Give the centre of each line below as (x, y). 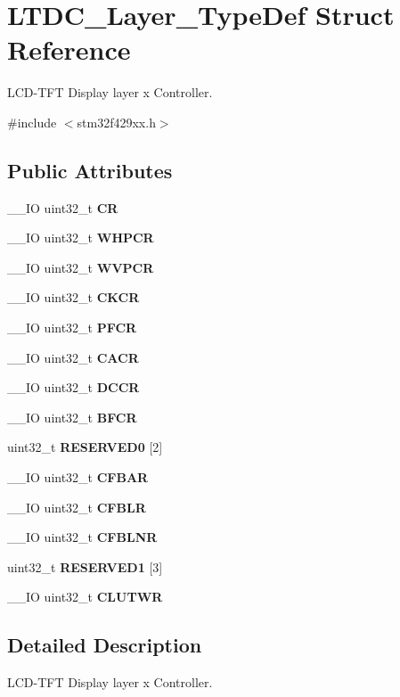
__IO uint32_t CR (63, 207)
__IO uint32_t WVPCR (81, 267)
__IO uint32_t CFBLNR (82, 537)
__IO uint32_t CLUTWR (85, 597)
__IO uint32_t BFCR (72, 417)
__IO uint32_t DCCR (73, 387)
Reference (69, 49)
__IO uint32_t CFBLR (77, 507)
